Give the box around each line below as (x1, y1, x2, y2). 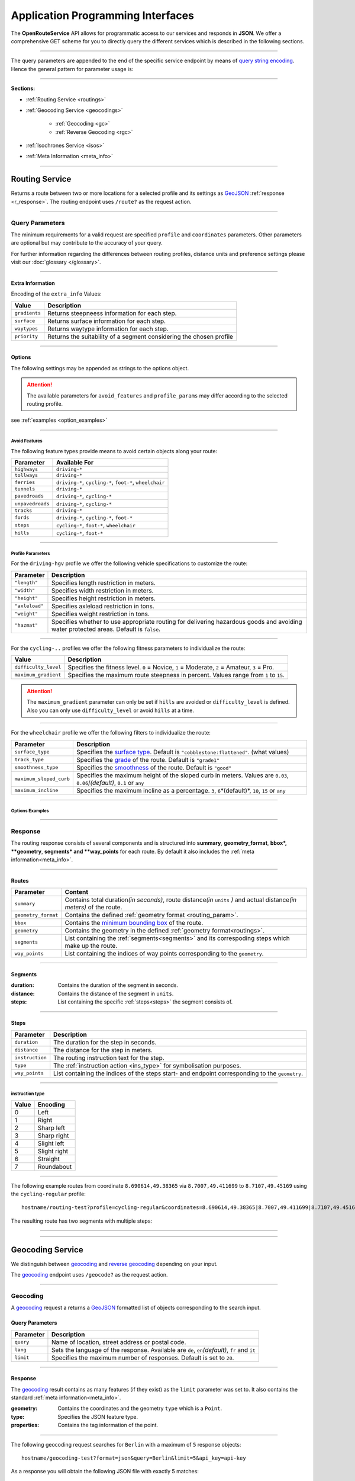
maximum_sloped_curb (14, 776, 70, 782)
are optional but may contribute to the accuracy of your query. (11, 239, 163, 246)
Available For (56, 459, 94, 467)
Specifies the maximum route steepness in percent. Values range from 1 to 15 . (67, 671, 285, 679)
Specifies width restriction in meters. (51, 586, 154, 595)
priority (14, 334, 38, 340)
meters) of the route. (64, 903, 122, 912)
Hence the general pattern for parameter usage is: (11, 65, 134, 72)
